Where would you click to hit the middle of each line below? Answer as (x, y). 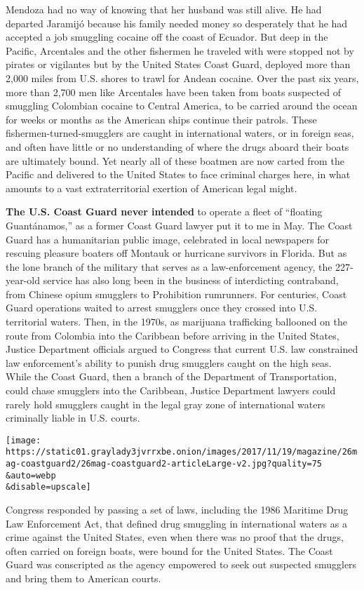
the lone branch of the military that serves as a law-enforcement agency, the (169, 266)
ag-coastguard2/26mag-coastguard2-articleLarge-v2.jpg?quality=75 (164, 464)
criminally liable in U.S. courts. (73, 418)
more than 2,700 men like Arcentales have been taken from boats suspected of (173, 92)
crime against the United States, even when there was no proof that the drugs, (175, 537)
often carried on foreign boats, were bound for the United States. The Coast (169, 550)
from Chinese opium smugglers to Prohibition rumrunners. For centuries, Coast (176, 294)
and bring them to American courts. (83, 578)
